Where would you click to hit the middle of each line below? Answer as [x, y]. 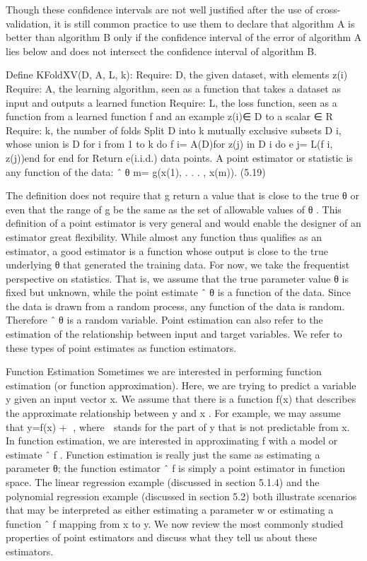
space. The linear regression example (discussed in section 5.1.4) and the [163, 482]
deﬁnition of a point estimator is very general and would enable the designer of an [183, 223]
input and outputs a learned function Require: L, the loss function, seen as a [171, 102]
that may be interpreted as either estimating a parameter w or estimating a [170, 510]
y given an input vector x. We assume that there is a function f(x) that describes [181, 399]
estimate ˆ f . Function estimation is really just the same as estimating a [163, 454]
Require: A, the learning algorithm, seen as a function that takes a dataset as [173, 88]
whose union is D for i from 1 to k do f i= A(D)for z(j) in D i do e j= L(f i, [169, 144]
